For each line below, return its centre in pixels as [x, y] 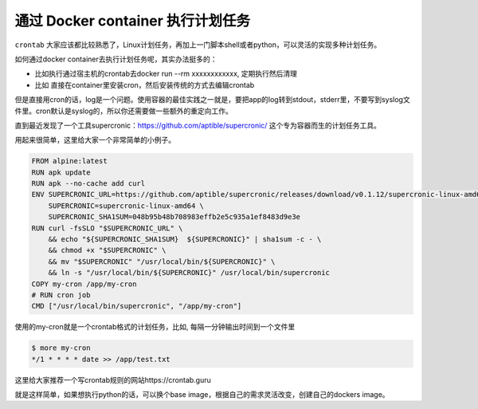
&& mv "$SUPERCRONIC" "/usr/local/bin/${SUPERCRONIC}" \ [162, 262]
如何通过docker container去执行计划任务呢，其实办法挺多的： [116, 59]
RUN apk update [61, 172]
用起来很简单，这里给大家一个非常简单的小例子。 [95, 140]
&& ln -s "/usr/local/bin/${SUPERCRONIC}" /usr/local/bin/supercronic [189, 273]
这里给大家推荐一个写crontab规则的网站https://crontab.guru [113, 380]
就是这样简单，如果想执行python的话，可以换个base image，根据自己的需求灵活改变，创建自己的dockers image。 [202, 395]
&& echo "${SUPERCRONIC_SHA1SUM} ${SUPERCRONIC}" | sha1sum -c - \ [185, 239]
